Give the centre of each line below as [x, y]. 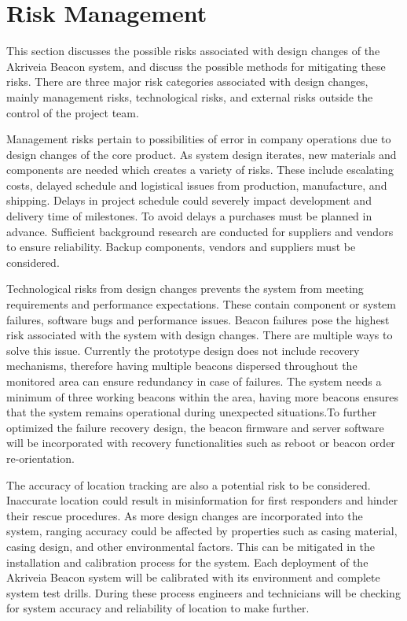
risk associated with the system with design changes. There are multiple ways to [200, 335]
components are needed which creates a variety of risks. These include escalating [200, 170]
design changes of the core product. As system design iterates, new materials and [202, 154]
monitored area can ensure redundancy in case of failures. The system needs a [194, 381]
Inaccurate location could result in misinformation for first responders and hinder [202, 500]
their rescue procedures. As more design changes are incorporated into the [185, 515]
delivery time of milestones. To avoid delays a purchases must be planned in [189, 216]
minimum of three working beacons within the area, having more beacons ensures [203, 396]
